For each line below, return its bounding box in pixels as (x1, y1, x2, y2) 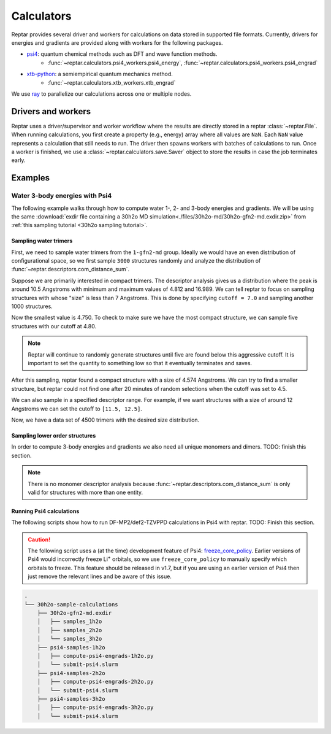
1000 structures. (11, 303, 53, 310)
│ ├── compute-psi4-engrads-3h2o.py (37, 704, 154, 711)
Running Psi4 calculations (11, 507, 80, 515)
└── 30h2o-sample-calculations (24, 601, 119, 608)
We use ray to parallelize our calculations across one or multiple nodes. (11, 90, 192, 98)
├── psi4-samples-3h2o (37, 695, 105, 702)
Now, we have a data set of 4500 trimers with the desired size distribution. (11, 416, 200, 423)
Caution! (28, 536, 51, 543)
